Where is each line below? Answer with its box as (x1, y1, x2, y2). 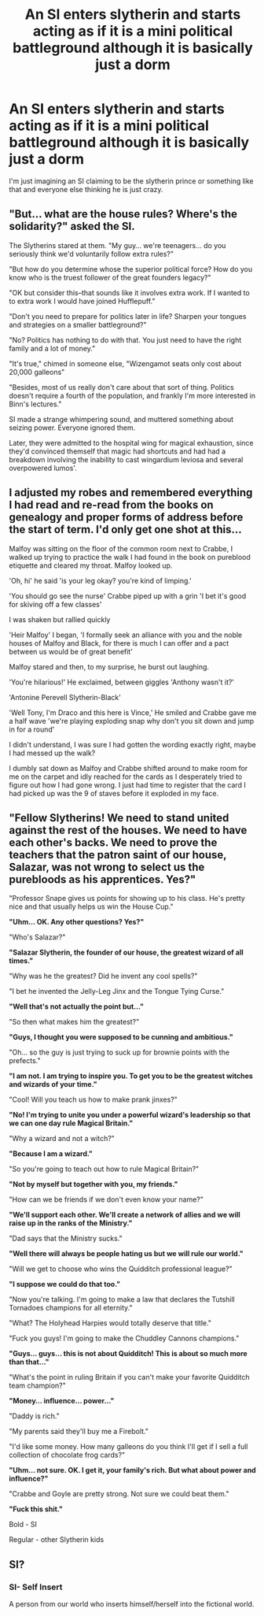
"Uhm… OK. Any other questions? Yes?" (9, 917, 145, 927)
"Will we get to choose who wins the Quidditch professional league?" (9, 1264, 233, 1273)
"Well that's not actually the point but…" (9, 1002, 145, 1011)
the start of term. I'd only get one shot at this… (9, 523, 242, 536)
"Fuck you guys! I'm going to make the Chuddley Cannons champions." (9, 1333, 240, 1344)
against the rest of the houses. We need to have (9, 823, 247, 836)
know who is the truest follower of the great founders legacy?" (9, 272, 211, 282)
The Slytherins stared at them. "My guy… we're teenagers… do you (9, 240, 226, 250)
